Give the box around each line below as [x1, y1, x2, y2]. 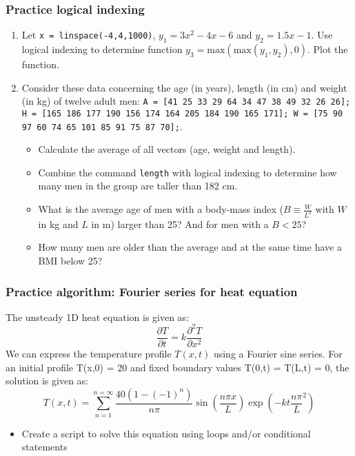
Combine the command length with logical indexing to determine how [38, 165, 337, 179]
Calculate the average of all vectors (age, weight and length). [38, 142, 296, 156]
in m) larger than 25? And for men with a [91, 216, 269, 231]
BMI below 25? [38, 253, 103, 268]
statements [21, 439, 68, 454]
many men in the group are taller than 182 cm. [38, 178, 238, 193]
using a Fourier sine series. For [213, 346, 343, 361]
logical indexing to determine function [21, 42, 183, 56]
